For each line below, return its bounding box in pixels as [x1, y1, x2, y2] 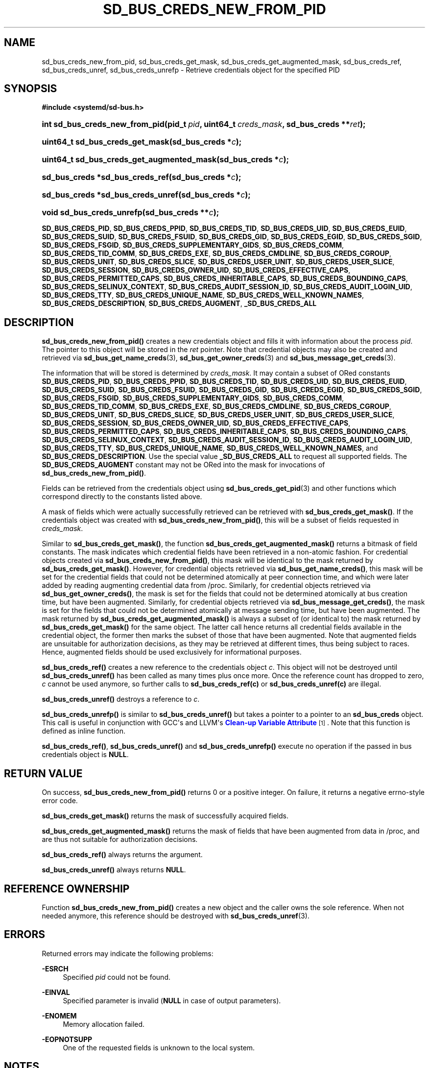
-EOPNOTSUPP [42, 1035, 93, 1043]
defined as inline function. [42, 727, 126, 736]
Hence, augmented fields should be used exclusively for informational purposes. [42, 648, 302, 657]
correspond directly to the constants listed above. [42, 492, 202, 501]
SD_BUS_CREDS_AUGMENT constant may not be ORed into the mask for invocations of [42, 460, 325, 469]
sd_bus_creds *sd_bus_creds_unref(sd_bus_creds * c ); [42, 190, 251, 200]
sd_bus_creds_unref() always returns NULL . [42, 865, 186, 874]
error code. [42, 796, 78, 805]
